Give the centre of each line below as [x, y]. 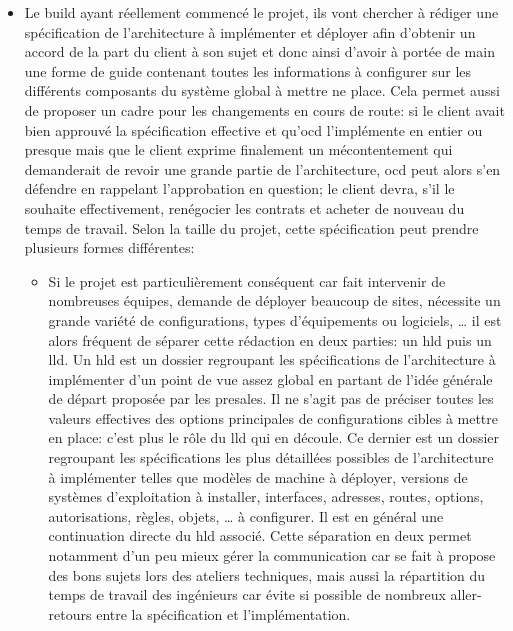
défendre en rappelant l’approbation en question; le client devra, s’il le [239, 188]
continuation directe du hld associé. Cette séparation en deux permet [260, 535]
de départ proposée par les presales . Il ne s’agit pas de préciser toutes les [271, 398]
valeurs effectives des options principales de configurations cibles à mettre [273, 417]
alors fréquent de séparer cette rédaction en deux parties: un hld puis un [270, 339]
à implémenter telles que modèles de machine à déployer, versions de [258, 476]
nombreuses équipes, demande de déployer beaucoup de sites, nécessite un [274, 300]
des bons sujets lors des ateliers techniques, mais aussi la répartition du [267, 574]
